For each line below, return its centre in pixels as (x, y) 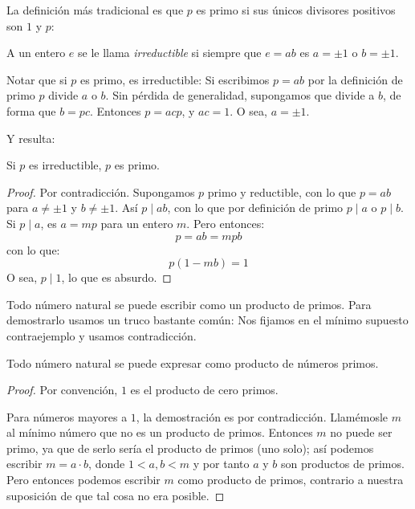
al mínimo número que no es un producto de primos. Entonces (160, 432)
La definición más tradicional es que (95, 10)
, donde (107, 464)
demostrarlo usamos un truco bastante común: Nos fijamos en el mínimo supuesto (207, 320)
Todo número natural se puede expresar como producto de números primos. (193, 362)
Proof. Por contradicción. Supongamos (101, 191)
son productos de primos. (342, 464)
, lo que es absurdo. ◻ (116, 277)
